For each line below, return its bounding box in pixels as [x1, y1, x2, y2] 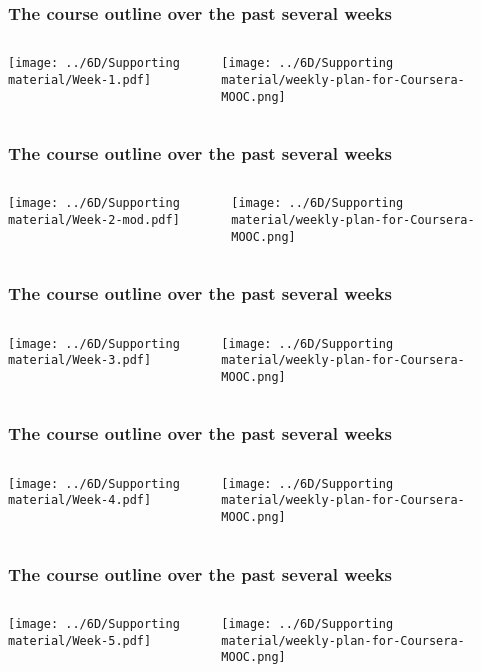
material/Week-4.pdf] [8, 493, 152, 508]
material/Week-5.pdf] [8, 633, 152, 648]
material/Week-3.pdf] [8, 353, 152, 368]
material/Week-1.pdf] [8, 72, 152, 87]
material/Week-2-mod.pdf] [8, 213, 180, 228]
